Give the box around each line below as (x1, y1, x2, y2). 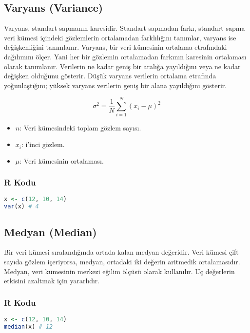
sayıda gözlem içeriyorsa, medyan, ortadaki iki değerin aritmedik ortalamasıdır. (4, 257, 240, 267)
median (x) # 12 (4, 323, 53, 330)
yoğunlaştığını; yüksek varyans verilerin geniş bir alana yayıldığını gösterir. (4, 80, 227, 90)
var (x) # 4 (4, 203, 39, 210)
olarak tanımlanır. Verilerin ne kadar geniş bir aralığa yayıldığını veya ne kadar (4, 61, 241, 71)
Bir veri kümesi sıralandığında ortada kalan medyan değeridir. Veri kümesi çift (4, 247, 239, 257)
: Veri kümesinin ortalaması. (19, 155, 104, 166)
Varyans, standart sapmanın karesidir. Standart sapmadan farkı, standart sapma (4, 23, 245, 33)
